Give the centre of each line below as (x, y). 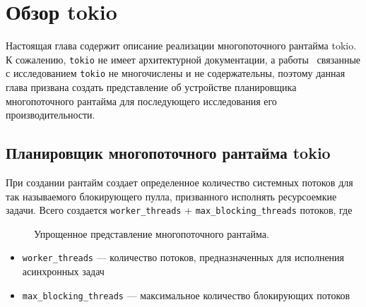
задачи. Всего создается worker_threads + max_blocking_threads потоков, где (179, 210)
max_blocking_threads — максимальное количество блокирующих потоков (186, 295)
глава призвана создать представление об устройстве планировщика (151, 87)
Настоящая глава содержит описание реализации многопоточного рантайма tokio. (181, 46)
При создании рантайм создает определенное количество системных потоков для (179, 182)
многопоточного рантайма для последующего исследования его (141, 101)
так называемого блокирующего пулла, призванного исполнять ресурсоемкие (171, 196)
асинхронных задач (63, 271)
